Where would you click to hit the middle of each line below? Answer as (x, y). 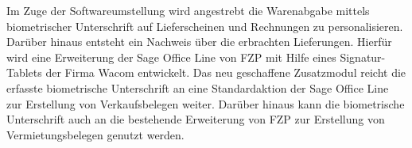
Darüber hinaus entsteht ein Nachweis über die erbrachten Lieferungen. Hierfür (199, 42)
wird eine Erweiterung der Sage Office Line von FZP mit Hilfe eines (171, 57)
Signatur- (363, 57)
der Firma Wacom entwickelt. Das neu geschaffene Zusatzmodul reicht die (226, 72)
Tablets (24, 72)
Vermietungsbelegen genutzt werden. (95, 134)
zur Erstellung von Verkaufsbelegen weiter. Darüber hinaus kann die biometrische (206, 103)
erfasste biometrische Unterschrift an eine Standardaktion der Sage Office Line (198, 87)
